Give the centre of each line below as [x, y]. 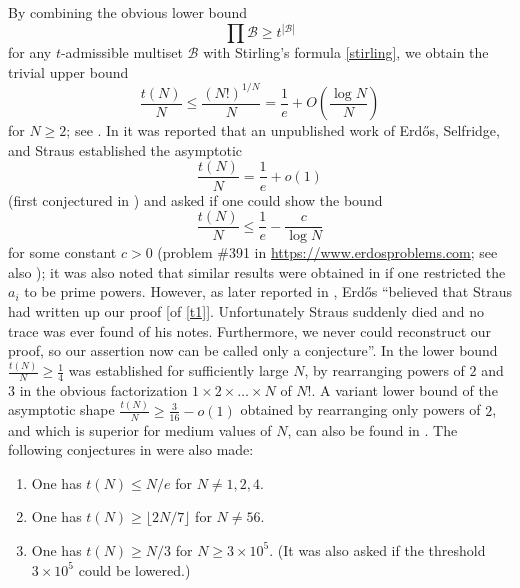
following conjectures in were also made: [131, 449]
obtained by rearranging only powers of [360, 409]
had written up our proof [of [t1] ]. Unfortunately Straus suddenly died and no [246, 310]
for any [30, 52]
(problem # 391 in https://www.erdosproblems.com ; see [327, 252]
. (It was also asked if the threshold [377, 549]
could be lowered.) [134, 569]
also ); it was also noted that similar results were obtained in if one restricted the [257, 271]
